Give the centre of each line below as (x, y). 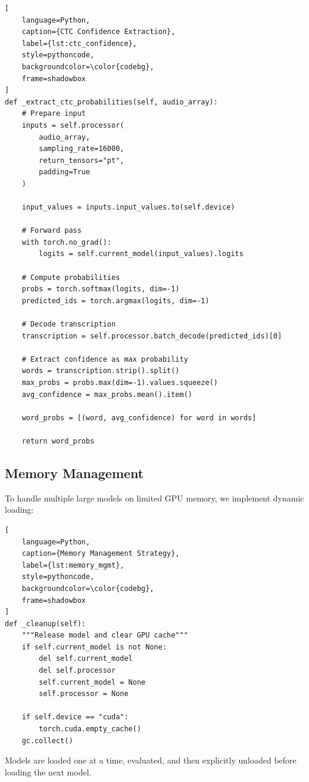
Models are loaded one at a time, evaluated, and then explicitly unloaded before (151, 760)
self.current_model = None (92, 682)
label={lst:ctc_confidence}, (79, 43)
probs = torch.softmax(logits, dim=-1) (101, 289)
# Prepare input (54, 114)
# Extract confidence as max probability (105, 359)
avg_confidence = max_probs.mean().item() (107, 394)
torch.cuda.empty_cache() (90, 729)
